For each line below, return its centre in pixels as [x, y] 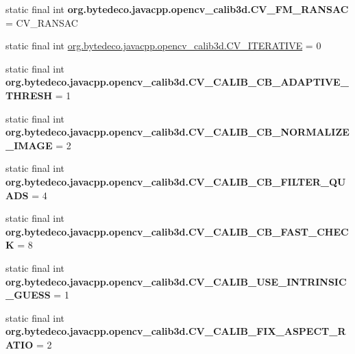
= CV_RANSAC [42, 22]
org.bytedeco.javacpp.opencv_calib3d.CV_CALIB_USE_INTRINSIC [176, 281]
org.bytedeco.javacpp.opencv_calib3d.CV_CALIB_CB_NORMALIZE [177, 132]
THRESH [29, 95]
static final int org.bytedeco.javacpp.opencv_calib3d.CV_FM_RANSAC [177, 9]
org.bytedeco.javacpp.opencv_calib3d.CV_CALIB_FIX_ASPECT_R [176, 331]
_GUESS [28, 295]
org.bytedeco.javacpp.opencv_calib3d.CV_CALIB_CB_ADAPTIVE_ [177, 82]
